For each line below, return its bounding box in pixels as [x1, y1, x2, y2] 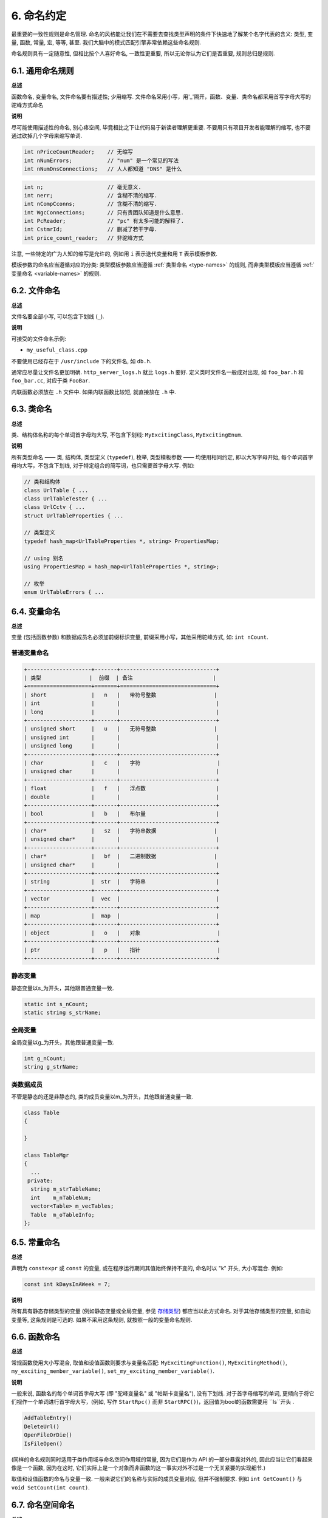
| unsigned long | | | [24, 743, 220, 749]
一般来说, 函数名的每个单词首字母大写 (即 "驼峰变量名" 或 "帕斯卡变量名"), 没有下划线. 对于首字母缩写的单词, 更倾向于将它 [11, 1390, 315, 1397]
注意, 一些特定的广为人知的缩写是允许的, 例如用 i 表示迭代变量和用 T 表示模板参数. [11, 250, 218, 257]
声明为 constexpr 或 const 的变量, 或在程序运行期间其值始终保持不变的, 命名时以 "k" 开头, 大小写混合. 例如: [11, 1264, 284, 1271]
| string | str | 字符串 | [24, 878, 220, 885]
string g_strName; [24, 1063, 79, 1070]
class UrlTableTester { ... [24, 495, 108, 502]
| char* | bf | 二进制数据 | [24, 853, 217, 860]
